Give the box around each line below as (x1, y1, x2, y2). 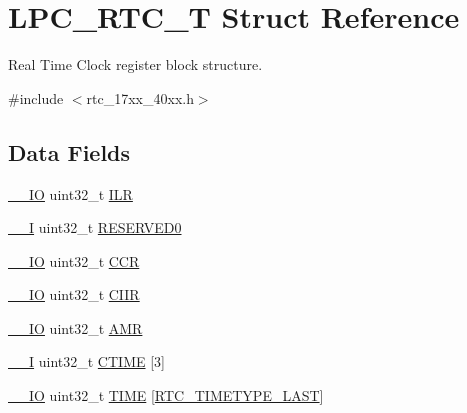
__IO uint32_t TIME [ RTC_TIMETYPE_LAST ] (8, 385, 324, 406)
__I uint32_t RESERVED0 (8, 217, 182, 238)
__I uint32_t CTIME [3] (8, 351, 165, 372)
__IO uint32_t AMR (8, 317, 143, 338)
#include (8, 87, 64, 108)
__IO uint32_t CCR (8, 250, 140, 271)
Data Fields (8, 136, 131, 167)
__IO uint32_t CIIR (8, 284, 140, 305)
